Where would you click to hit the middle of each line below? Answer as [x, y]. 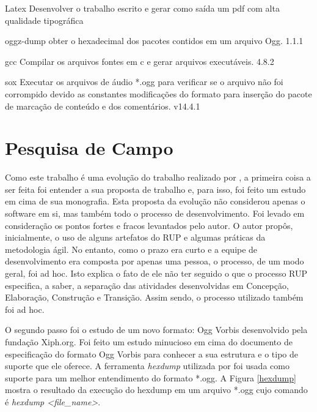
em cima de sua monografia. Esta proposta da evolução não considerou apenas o [155, 201]
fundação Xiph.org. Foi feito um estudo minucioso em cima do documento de [149, 342]
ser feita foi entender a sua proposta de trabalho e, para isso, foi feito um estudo [155, 189]
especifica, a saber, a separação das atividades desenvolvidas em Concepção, [147, 285]
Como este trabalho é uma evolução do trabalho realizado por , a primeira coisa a [158, 177]
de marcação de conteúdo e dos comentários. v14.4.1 [103, 106]
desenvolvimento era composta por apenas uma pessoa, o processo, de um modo [155, 261]
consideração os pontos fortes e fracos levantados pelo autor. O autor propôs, [149, 225]
